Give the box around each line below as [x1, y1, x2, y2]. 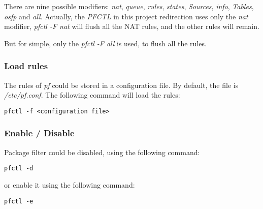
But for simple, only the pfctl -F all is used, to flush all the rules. [4, 38, 207, 48]
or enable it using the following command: [4, 179, 135, 190]
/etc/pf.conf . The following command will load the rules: [4, 89, 180, 100]
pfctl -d [4, 165, 34, 172]
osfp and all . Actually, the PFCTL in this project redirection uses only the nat [4, 11, 248, 21]
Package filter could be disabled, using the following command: [4, 146, 200, 157]
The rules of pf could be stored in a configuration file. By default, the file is [4, 79, 239, 90]
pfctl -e [4, 197, 34, 205]
